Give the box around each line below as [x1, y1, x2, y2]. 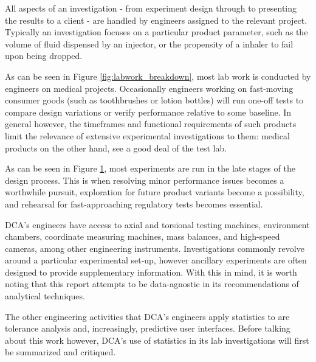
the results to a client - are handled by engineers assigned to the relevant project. [5, 13, 307, 26]
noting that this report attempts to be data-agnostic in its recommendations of [5, 277, 299, 290]
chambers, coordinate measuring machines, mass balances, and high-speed [5, 230, 280, 243]
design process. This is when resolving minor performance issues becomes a [5, 173, 284, 186]
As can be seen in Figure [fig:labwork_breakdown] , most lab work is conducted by [5, 69, 311, 82]
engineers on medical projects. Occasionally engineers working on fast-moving [5, 82, 294, 94]
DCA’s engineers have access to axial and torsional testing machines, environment [5, 218, 310, 231]
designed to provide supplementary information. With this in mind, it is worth [5, 265, 297, 278]
